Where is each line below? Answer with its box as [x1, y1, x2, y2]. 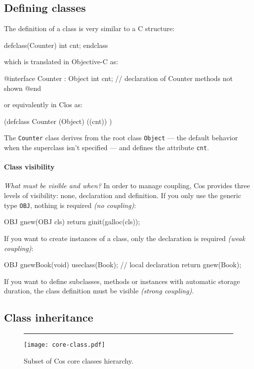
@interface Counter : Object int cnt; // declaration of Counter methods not [4, 73, 233, 83]
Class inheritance [4, 310, 93, 325]
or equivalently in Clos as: [4, 99, 83, 110]
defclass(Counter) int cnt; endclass [4, 40, 108, 50]
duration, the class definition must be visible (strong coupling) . [4, 286, 194, 296]
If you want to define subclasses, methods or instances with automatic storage [4, 276, 240, 286]
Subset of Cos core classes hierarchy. [24, 355, 133, 366]
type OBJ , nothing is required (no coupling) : [4, 200, 136, 210]
